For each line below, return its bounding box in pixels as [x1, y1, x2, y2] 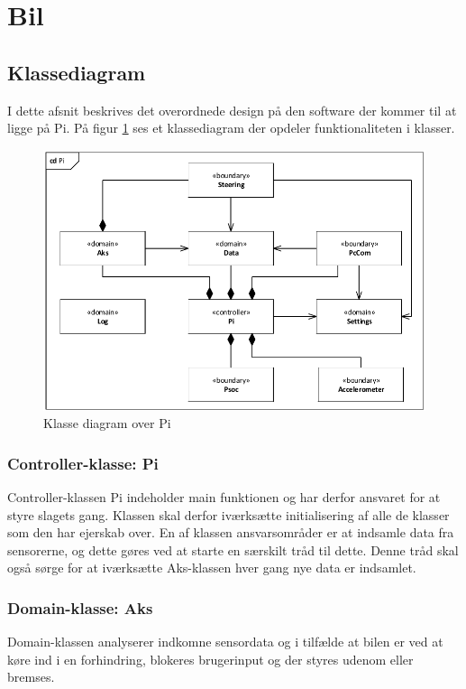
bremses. [7, 667, 55, 686]
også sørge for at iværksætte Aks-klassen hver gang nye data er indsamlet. [7, 558, 416, 577]
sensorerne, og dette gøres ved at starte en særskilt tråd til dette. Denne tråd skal [7, 540, 459, 559]
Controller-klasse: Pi [7, 452, 159, 474]
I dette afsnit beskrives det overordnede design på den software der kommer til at [7, 100, 457, 119]
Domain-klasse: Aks [7, 596, 153, 619]
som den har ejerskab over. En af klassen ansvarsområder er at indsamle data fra [7, 523, 454, 542]
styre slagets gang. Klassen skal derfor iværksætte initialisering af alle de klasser [7, 505, 450, 524]
